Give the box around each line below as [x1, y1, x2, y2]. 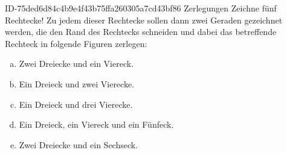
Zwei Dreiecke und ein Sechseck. [19, 138, 138, 151]
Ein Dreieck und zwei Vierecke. [19, 77, 135, 90]
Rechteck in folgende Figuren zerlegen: [5, 37, 147, 49]
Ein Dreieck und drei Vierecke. [19, 98, 133, 110]
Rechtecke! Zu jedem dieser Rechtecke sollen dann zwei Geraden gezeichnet [5, 13, 283, 26]
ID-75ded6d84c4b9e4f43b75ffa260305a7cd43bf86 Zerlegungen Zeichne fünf [5, 2, 277, 14]
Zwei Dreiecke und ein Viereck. [19, 57, 134, 70]
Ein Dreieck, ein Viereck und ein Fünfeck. [19, 118, 174, 131]
